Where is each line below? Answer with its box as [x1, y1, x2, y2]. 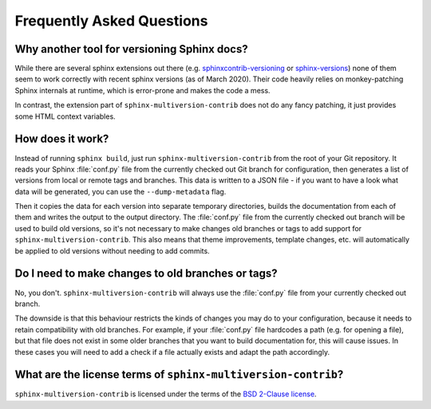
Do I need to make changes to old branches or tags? [14, 267, 279, 281]
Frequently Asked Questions [14, 12, 208, 29]
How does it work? [14, 132, 109, 146]
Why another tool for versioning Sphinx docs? [14, 42, 248, 56]
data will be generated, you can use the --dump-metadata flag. [14, 187, 227, 196]
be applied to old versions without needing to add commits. [14, 246, 211, 255]
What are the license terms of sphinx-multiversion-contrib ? [14, 368, 344, 382]
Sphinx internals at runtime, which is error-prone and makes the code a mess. [14, 85, 271, 95]
